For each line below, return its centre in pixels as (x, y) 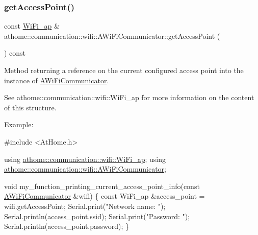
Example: (19, 124)
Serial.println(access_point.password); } (67, 226)
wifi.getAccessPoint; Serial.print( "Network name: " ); (85, 206)
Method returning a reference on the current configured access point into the (124, 70)
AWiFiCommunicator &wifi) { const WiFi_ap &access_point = (105, 196)
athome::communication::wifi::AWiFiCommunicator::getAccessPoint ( (112, 36)
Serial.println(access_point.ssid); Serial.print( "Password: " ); (97, 216)
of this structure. (30, 107)
